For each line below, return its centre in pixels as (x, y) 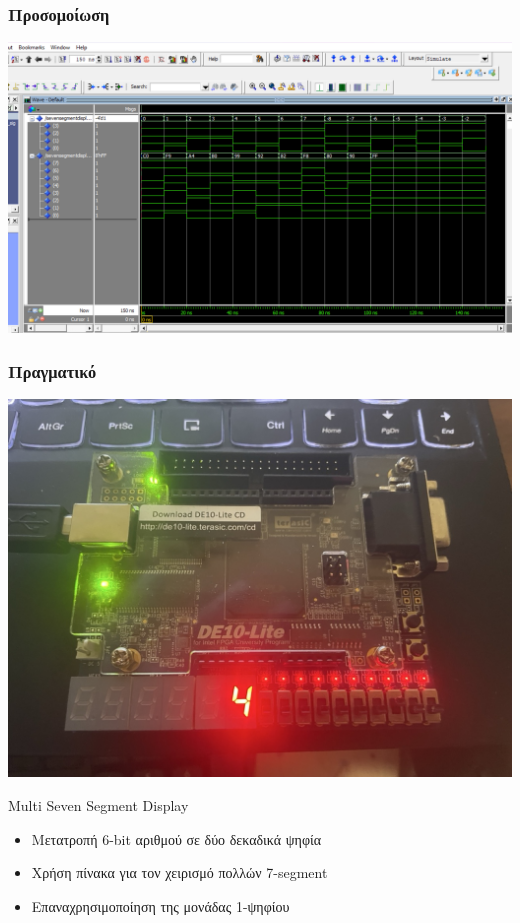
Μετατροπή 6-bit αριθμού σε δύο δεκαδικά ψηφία (176, 838)
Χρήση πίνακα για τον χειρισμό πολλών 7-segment (179, 872)
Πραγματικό (52, 371)
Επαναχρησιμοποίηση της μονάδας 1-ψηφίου (160, 905)
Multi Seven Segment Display (98, 805)
